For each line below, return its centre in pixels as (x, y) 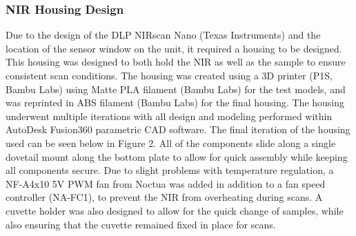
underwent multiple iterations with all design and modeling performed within (169, 116)
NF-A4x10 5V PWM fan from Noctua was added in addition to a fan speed (166, 183)
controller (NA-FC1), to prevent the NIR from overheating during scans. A (164, 197)
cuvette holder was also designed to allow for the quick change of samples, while (175, 210)
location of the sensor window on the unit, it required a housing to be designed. (174, 48)
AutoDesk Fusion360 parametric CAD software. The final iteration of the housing (178, 129)
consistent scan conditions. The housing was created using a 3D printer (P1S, (169, 75)
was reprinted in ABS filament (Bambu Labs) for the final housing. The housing (175, 102)
